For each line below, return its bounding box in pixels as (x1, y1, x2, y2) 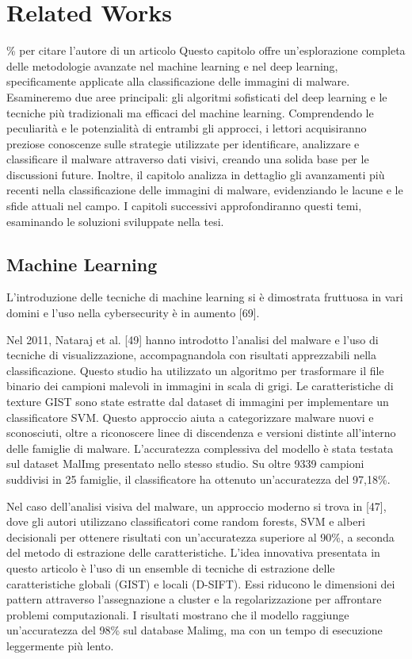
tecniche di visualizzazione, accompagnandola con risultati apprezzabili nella (6, 347, 376, 363)
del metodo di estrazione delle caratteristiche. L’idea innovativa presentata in (6, 544, 380, 561)
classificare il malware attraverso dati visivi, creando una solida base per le (6, 151, 369, 167)
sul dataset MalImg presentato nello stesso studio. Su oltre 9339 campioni (6, 455, 364, 472)
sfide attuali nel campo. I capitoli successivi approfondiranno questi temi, (6, 197, 362, 214)
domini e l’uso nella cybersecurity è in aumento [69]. (6, 305, 260, 321)
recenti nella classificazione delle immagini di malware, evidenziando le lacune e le (6, 182, 403, 198)
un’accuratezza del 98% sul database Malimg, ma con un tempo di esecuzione (6, 622, 383, 638)
